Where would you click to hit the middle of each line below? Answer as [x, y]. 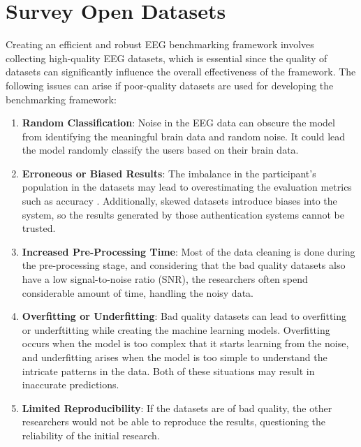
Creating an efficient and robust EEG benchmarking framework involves [160, 44]
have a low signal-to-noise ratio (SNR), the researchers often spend [165, 279]
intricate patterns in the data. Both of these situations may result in [168, 371]
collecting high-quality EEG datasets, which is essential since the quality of [167, 58]
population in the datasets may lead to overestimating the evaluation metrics [187, 187]
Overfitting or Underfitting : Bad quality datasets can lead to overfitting [184, 316]
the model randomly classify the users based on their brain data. [160, 150]
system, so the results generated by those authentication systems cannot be [183, 214]
